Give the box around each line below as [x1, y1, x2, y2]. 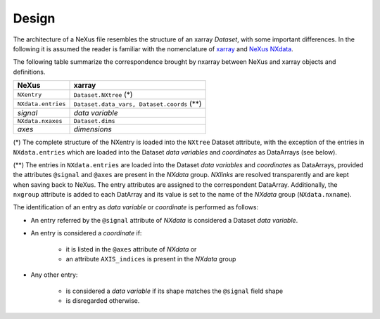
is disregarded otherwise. [65, 297, 140, 305]
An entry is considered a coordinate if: [30, 229, 142, 237]
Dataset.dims [73, 117, 115, 125]
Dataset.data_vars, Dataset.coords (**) [73, 99, 202, 109]
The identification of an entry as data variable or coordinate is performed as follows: [13, 203, 259, 211]
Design [13, 11, 56, 26]
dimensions [73, 124, 112, 134]
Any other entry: [30, 271, 78, 279]
